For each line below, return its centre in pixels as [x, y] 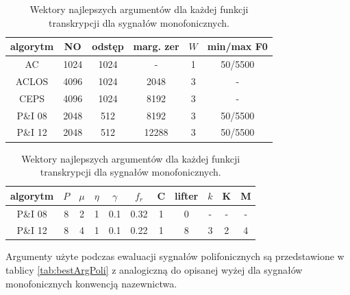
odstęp [108, 46]
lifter [187, 195]
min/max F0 [237, 46]
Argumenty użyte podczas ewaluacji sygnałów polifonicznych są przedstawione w [175, 256]
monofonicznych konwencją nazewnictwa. [91, 283]
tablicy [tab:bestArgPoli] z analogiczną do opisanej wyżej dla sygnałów [154, 270]
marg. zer [156, 46]
